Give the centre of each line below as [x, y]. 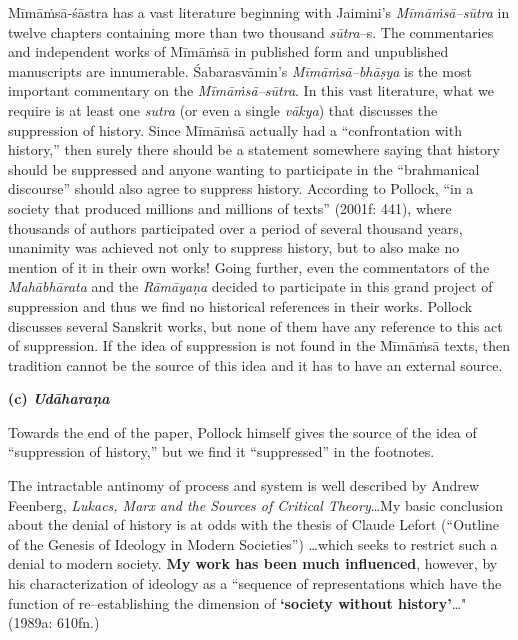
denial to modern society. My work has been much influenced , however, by [253, 563]
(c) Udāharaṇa [59, 398]
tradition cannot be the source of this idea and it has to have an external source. [255, 364]
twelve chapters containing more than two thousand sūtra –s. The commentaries [251, 31]
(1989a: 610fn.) [54, 622]
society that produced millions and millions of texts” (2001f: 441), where [230, 207]
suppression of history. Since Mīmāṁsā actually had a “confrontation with [235, 129]
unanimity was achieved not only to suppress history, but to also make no [234, 247]
